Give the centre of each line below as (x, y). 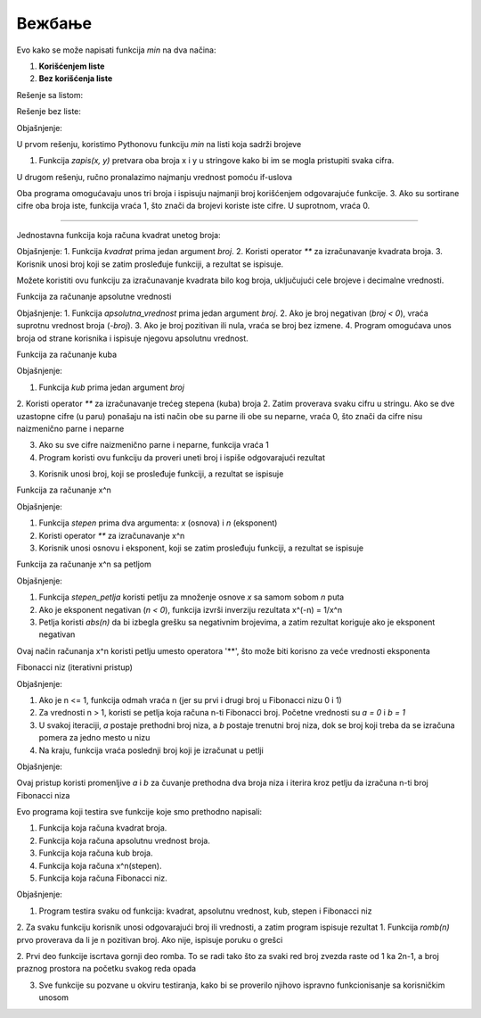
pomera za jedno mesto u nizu (94, 738)
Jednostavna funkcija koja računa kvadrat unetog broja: (119, 235)
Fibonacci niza (43, 795)
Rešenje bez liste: (49, 112)
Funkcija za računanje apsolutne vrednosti (94, 297)
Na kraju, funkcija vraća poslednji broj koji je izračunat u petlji (151, 750)
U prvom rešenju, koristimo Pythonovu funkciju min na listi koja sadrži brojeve (159, 144)
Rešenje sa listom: (50, 95)
